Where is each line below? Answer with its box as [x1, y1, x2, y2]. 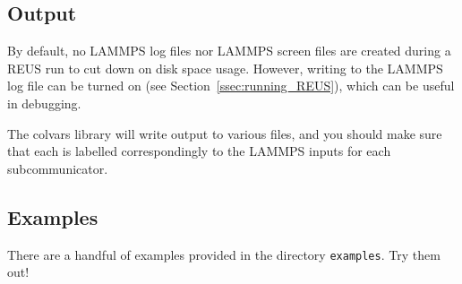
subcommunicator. [7, 159, 108, 177]
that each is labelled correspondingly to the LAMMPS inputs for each [7, 142, 391, 160]
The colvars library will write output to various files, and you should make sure [7, 124, 442, 142]
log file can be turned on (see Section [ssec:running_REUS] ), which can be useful [7, 76, 455, 95]
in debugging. [7, 93, 81, 112]
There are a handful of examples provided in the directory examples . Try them [7, 245, 441, 263]
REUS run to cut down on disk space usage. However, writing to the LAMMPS [7, 58, 443, 77]
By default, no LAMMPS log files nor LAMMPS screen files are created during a [7, 41, 451, 60]
